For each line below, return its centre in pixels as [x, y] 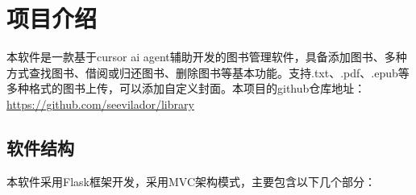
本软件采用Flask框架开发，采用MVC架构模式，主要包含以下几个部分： [191, 181]
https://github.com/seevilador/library [100, 104]
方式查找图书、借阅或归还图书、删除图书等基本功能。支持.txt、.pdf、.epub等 [208, 72]
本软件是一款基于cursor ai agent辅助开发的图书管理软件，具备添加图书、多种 [207, 57]
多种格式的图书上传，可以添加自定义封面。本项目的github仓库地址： [186, 88]
